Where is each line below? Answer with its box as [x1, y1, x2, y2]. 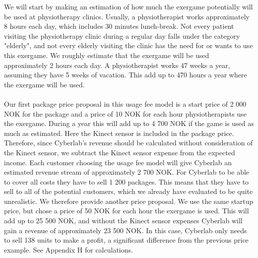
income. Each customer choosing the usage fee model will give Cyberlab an [4, 157, 232, 167]
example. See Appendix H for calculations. [4, 244, 133, 255]
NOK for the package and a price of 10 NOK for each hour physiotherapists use [4, 108, 247, 119]
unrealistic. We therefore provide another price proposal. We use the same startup [4, 195, 254, 206]
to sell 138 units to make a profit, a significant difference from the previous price [4, 235, 249, 245]
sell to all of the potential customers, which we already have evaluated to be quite [4, 186, 253, 196]
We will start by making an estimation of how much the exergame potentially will [4, 1, 253, 11]
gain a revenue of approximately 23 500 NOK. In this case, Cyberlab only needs [4, 225, 247, 235]
